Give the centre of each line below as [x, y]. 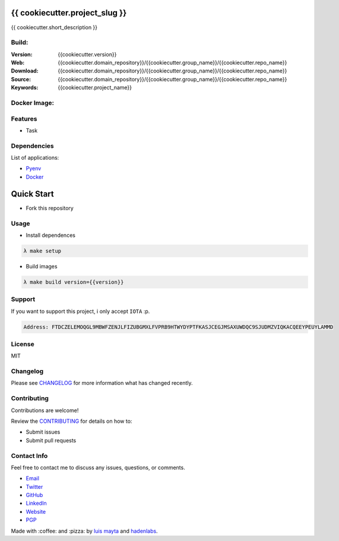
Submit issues [43, 432]
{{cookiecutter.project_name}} [95, 88]
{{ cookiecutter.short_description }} [54, 27]
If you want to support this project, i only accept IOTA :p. [80, 311]
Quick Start [32, 194]
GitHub [34, 495]
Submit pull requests [51, 440]
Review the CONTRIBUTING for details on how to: [72, 421]
